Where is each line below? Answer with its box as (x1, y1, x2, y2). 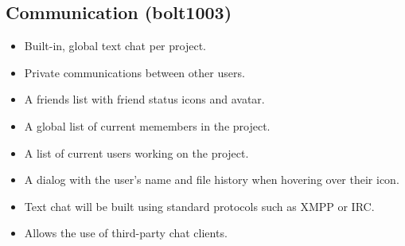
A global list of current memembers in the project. (24, 117, 271, 134)
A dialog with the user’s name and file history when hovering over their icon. (24, 171, 399, 188)
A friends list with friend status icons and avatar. (24, 91, 265, 107)
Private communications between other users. (24, 64, 245, 80)
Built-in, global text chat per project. (24, 37, 206, 54)
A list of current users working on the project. (24, 144, 249, 161)
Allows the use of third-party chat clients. (24, 225, 228, 241)
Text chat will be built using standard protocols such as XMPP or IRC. (24, 197, 375, 214)
